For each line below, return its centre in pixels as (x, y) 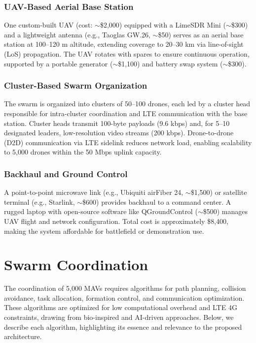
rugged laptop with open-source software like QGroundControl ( (101, 211)
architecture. (23, 336)
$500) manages (225, 211)
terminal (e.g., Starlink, (39, 202)
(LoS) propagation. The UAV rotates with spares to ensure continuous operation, (127, 54)
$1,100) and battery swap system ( (170, 63)
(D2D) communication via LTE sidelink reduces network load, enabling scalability (128, 142)
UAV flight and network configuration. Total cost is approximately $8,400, (116, 221)
